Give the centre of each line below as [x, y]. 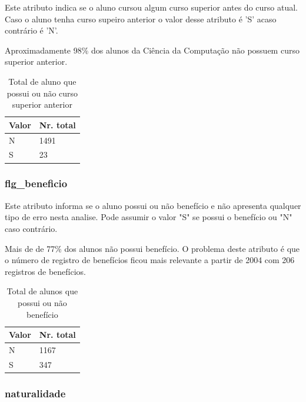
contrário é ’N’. [31, 30]
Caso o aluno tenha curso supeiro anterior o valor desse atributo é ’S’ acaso [141, 19]
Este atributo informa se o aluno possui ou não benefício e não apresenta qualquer [153, 205]
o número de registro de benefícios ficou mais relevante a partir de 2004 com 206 [150, 260]
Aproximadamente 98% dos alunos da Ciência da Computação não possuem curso [152, 50]
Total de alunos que [42, 291]
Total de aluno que [42, 81]
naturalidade [35, 393]
